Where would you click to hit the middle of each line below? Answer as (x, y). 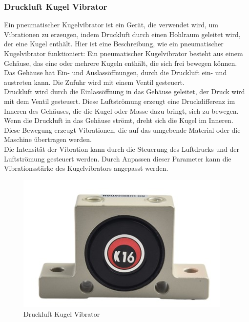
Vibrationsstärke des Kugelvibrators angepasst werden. (86, 168)
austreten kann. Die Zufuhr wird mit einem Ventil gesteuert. (94, 82)
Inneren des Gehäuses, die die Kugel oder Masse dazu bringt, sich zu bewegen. (121, 111)
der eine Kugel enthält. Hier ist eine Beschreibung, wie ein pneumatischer (114, 44)
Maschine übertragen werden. (48, 139)
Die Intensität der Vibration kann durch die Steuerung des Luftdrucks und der (122, 149)
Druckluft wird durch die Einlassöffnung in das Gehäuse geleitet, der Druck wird (124, 91)
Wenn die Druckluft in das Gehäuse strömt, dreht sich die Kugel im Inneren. (119, 120)
